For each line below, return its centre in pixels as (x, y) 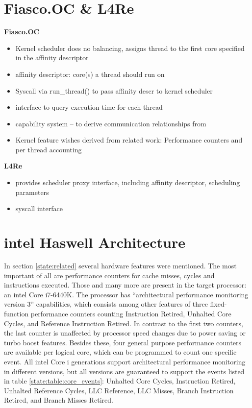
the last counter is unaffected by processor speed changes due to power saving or (125, 333)
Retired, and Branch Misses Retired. (59, 400)
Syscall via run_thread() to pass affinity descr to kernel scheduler (114, 90)
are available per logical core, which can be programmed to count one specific (120, 352)
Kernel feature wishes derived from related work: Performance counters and (129, 140)
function (16, 313)
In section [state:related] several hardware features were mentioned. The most (120, 265)
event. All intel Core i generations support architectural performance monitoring (125, 361)
